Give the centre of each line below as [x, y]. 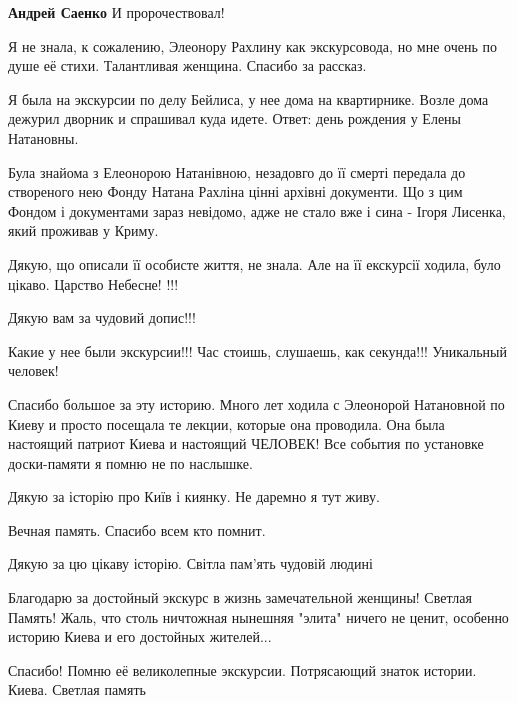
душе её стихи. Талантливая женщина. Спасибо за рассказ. [187, 65]
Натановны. [43, 137]
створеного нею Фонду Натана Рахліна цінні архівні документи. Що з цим [235, 191]
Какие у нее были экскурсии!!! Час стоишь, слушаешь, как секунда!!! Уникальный [257, 350]
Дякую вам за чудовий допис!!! [102, 317]
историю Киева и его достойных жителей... [140, 636]
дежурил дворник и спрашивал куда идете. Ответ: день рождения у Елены [235, 118]
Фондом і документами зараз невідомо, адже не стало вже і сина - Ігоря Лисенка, [257, 210]
